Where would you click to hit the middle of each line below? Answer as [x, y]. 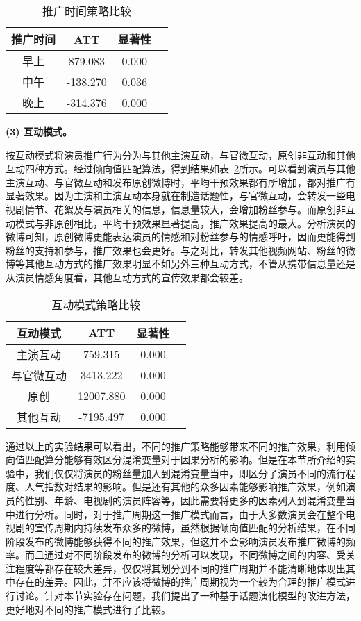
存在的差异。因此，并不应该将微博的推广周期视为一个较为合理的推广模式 [180, 582]
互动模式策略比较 [96, 304]
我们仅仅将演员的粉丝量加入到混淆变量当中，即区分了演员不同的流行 [190, 473]
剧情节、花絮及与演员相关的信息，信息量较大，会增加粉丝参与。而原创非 [180, 209]
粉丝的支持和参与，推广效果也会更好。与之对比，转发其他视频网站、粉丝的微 [180, 250]
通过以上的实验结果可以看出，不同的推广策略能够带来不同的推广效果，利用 [176, 446]
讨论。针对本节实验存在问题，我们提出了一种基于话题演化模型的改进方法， [185, 596]
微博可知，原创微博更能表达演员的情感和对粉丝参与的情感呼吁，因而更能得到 [180, 237]
